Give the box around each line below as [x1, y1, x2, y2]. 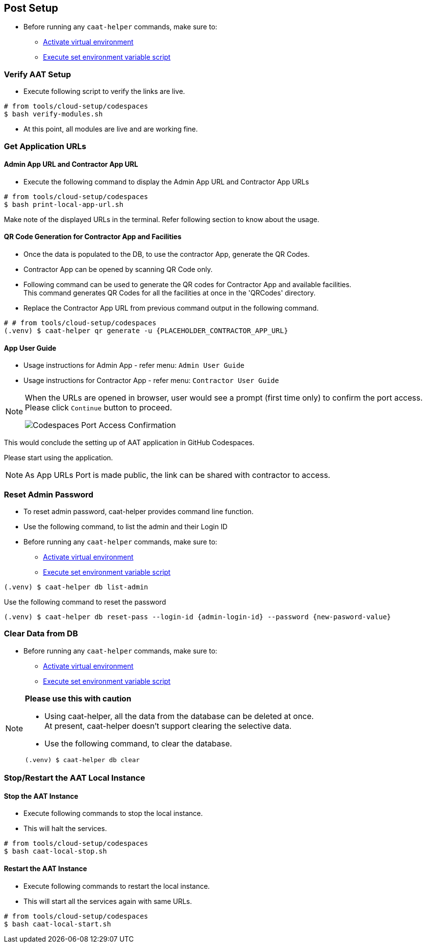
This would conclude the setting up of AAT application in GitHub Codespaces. [4, 438, 255, 447]
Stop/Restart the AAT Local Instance [4, 773, 145, 783]
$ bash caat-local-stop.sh [4, 847, 107, 856]
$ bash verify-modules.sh [4, 110, 103, 118]
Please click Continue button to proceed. [25, 403, 172, 413]
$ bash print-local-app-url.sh [4, 200, 124, 208]
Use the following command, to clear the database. [44, 738, 232, 748]
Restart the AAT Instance [4, 864, 87, 873]
